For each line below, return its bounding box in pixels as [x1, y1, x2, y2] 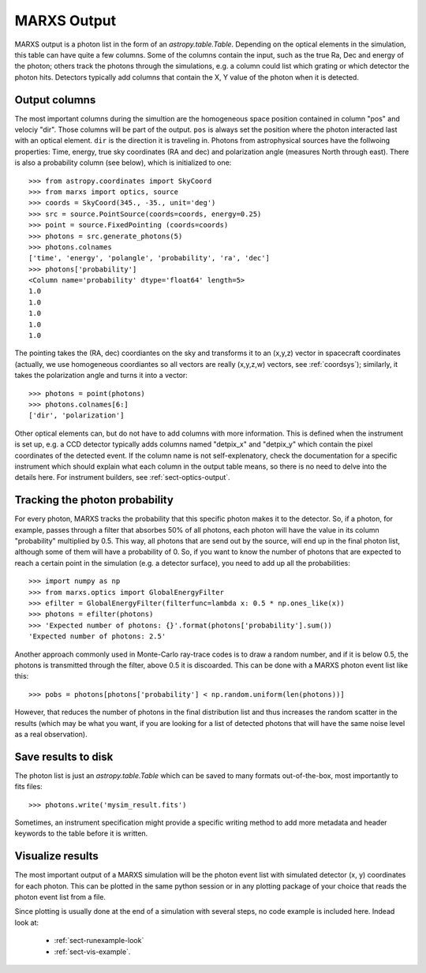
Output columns [14, 93, 96, 107]
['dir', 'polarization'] [28, 411, 125, 420]
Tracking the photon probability [14, 493, 174, 507]
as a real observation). [14, 729, 88, 739]
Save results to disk [14, 750, 114, 763]
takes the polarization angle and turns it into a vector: [14, 371, 189, 380]
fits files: [14, 782, 43, 791]
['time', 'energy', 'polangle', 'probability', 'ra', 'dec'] [28, 253, 270, 263]
